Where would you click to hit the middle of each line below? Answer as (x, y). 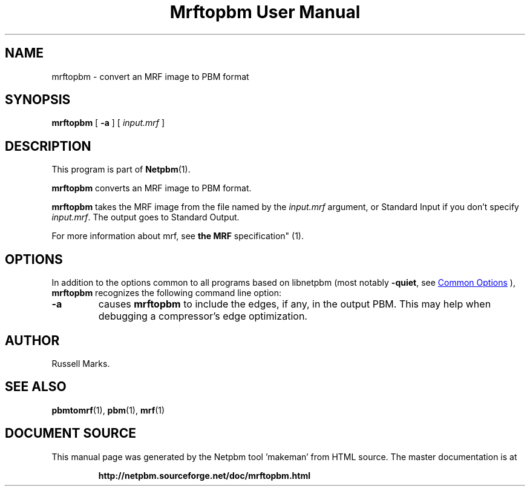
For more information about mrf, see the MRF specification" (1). (178, 236)
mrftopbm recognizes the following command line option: (167, 293)
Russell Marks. (81, 363)
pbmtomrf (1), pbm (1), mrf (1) (108, 410)
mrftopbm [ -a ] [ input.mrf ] (108, 123)
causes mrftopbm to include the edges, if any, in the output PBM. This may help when (295, 304)
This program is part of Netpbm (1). (121, 170)
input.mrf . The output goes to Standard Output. (146, 217)
